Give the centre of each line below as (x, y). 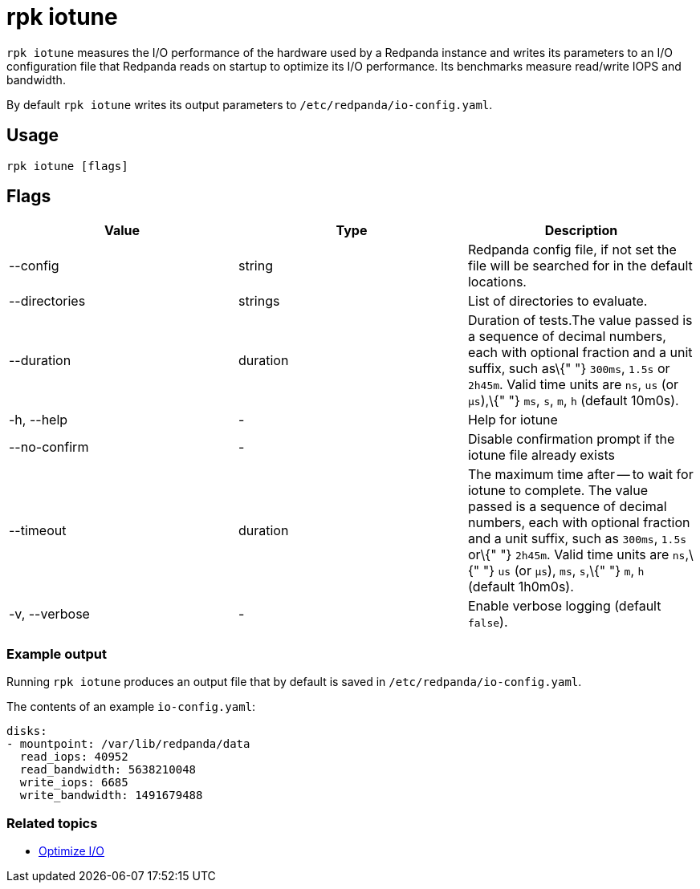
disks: (27, 731)
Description (581, 231)
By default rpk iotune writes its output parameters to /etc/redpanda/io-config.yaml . (250, 104)
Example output (57, 654)
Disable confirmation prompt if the (571, 439)
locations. (497, 282)
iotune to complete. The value (558, 491)
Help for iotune (513, 420)
